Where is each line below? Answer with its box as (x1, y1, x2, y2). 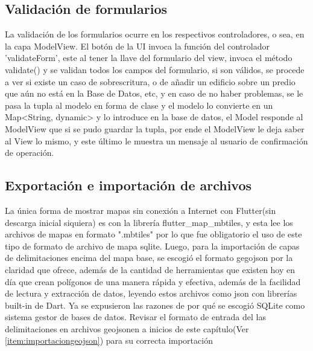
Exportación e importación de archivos (5, 176, 252, 195)
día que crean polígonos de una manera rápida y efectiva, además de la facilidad (5, 275, 301, 288)
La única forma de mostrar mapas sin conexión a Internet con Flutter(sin (5, 204, 276, 216)
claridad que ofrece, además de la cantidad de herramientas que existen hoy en (5, 263, 296, 275)
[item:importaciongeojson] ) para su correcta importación (5, 334, 213, 347)
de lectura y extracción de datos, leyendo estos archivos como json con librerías (5, 287, 297, 300)
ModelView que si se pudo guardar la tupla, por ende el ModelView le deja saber (5, 122, 305, 135)
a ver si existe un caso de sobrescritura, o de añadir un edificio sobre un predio (5, 75, 296, 88)
